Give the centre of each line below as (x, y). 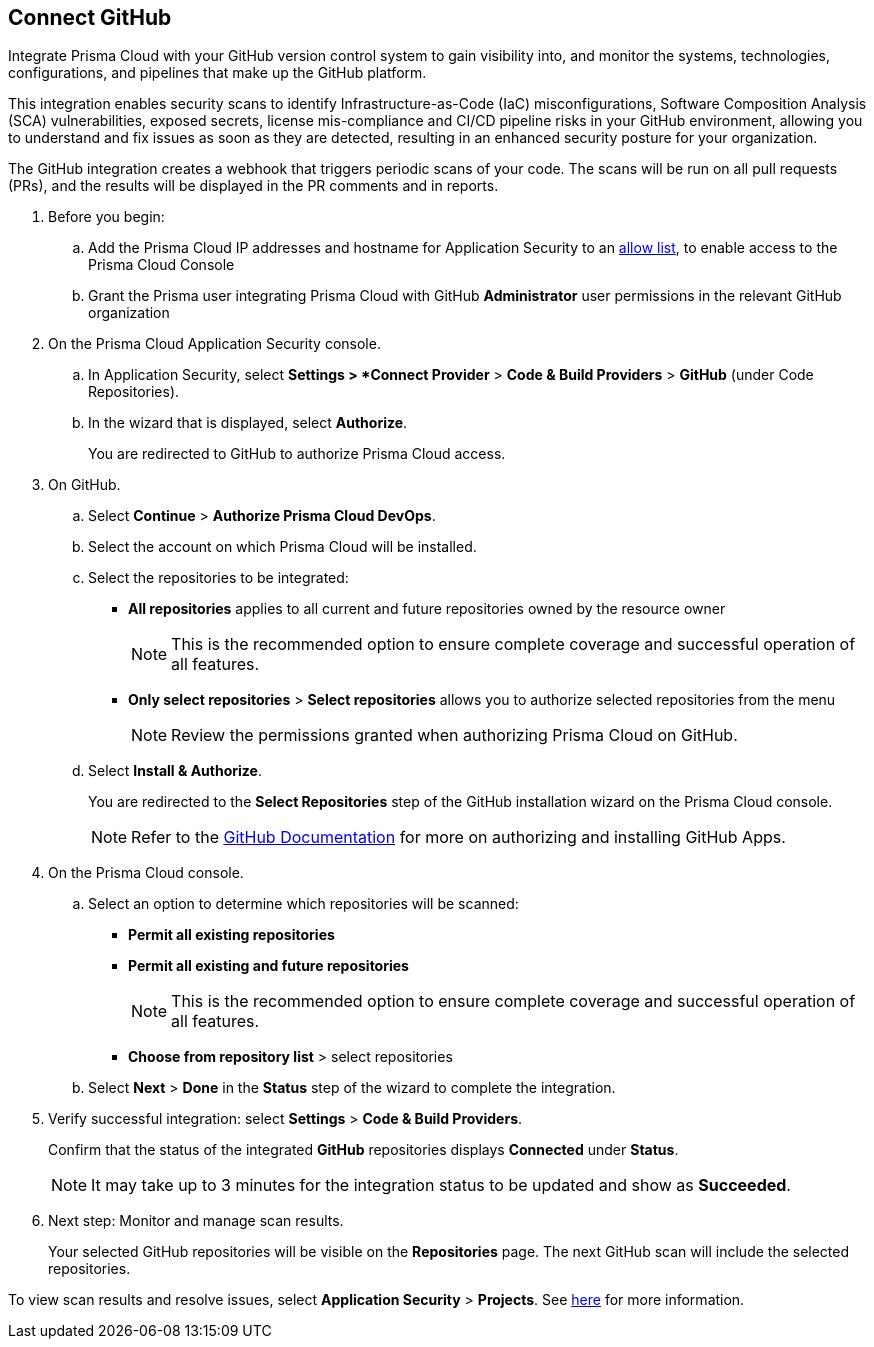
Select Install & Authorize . (175, 771)
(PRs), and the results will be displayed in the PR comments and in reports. (253, 186)
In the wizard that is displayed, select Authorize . (248, 423)
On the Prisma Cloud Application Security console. (214, 344)
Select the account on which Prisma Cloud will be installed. (282, 547)
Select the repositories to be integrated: (218, 578)
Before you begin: (106, 217)
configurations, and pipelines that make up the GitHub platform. (217, 73)
